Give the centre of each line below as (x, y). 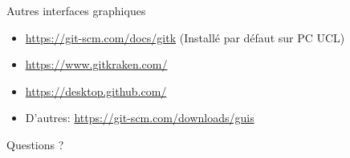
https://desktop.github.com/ (96, 91)
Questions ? (35, 144)
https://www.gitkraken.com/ (96, 64)
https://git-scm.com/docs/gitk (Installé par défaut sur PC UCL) (185, 37)
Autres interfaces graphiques (76, 10)
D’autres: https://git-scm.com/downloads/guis (140, 118)
